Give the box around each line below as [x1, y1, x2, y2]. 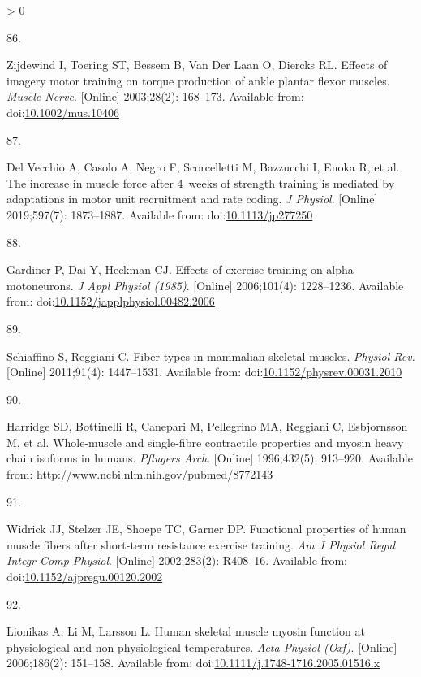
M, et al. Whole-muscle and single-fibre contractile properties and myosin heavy [6, 433, 404, 450]
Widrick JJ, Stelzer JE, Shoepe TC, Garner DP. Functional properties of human [6, 520, 406, 537]
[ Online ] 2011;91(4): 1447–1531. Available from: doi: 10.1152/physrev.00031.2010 [6, 363, 402, 380]
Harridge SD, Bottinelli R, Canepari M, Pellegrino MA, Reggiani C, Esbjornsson [6, 418, 408, 435]
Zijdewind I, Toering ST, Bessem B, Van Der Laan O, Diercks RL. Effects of [6, 56, 388, 73]
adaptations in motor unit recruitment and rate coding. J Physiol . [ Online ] [6, 190, 378, 207]
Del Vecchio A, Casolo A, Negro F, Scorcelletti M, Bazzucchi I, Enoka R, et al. [6, 158, 400, 176]
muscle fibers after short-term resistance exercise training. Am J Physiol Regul [6, 536, 395, 553]
